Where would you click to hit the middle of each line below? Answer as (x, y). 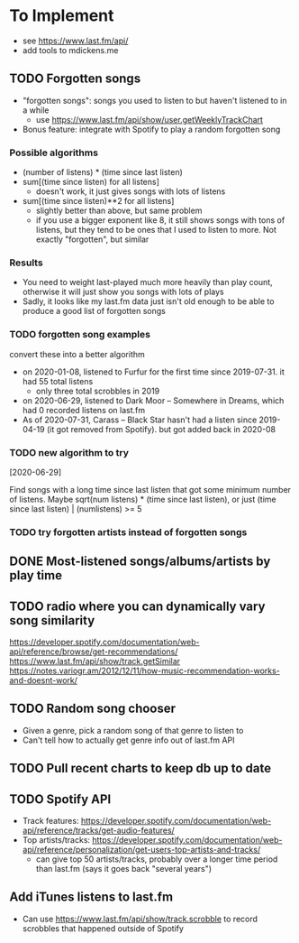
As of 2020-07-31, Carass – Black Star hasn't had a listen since (140, 420)
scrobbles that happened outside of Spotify (103, 928)
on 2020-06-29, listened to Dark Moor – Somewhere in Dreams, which (153, 400)
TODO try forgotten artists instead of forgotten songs (128, 532)
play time (36, 575)
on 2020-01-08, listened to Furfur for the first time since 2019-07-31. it (154, 372)
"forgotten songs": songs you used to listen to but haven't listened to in (154, 100)
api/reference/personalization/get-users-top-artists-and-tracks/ (141, 850)
